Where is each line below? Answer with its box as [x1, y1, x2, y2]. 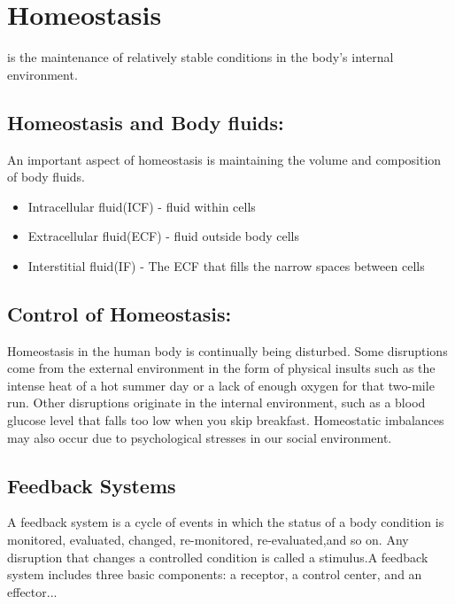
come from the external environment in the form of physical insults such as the [7, 359, 436, 377]
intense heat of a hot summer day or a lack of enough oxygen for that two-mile [7, 376, 435, 394]
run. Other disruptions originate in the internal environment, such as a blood [7, 393, 426, 412]
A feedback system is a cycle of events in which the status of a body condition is [7, 513, 444, 531]
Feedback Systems [7, 471, 176, 499]
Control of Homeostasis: [7, 299, 232, 327]
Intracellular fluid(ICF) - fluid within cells [27, 197, 256, 215]
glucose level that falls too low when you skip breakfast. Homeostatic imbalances [7, 411, 444, 430]
